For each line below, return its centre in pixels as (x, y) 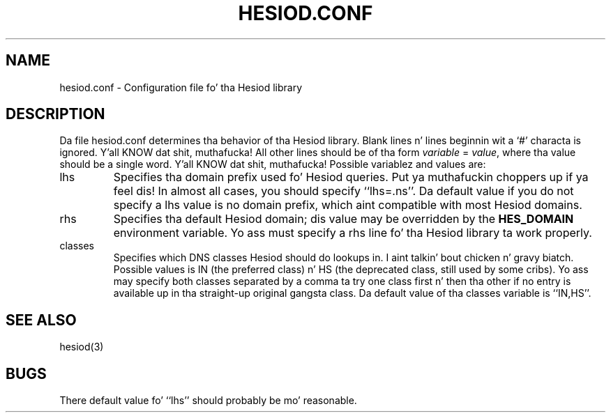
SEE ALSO (41, 320)
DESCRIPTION (55, 114)
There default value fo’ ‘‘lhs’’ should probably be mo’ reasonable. (208, 401)
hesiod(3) (82, 347)
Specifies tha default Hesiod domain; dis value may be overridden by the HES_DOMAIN (344, 219)
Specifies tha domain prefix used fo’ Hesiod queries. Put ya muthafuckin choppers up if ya (351, 177)
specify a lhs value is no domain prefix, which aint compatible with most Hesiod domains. (348, 205)
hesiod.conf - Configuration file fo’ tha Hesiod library (181, 87)
